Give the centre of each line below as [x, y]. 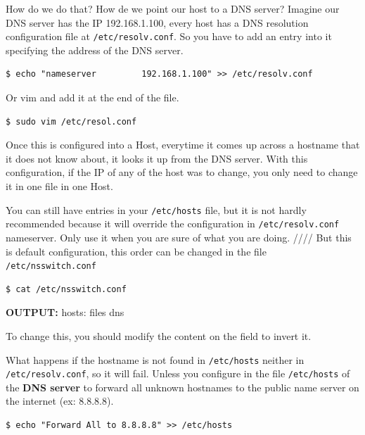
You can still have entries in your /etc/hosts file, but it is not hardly [156, 209]
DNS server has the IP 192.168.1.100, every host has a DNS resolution [157, 22]
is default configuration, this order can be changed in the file [136, 251]
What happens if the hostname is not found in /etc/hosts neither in [155, 359]
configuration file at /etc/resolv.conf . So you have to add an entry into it [169, 36]
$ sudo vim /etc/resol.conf [71, 121]
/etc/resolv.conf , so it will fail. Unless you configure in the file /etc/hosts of [178, 373]
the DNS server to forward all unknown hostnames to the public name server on [182, 387]
